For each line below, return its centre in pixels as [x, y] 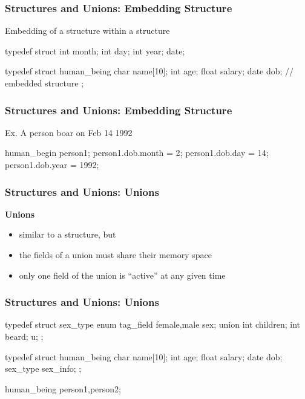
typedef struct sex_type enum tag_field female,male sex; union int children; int [152, 324]
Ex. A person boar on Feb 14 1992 [69, 132]
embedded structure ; [44, 83]
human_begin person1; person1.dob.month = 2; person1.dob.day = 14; [137, 153]
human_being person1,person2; [63, 388]
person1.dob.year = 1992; [52, 164]
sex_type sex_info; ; [43, 368]
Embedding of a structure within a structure [87, 31]
